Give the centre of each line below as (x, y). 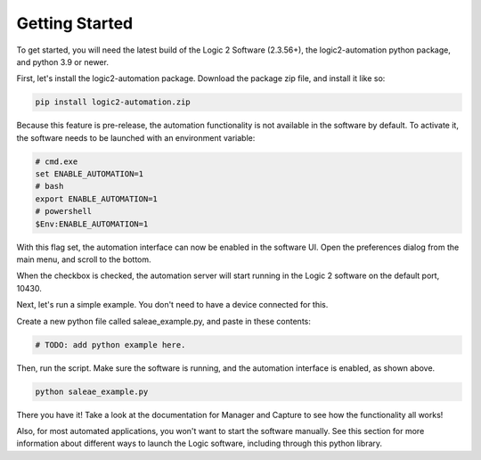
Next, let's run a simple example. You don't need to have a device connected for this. (172, 305)
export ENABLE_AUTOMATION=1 (96, 199)
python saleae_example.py (92, 391)
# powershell (64, 211)
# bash (49, 186)
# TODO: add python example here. (110, 345)
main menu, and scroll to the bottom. (84, 259)
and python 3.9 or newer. (62, 62)
